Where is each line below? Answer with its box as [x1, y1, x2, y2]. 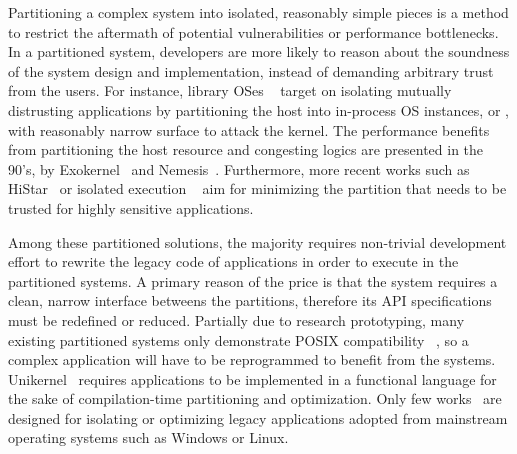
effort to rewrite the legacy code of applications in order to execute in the [8, 251, 459, 272]
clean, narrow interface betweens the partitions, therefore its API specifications [8, 290, 492, 311]
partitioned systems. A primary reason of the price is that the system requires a [8, 270, 498, 291]
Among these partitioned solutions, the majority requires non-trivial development [8, 231, 507, 252]
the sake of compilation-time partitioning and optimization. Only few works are [8, 388, 502, 409]
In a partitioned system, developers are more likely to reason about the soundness [8, 41, 510, 62]
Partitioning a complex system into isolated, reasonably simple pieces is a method [8, 2, 509, 22]
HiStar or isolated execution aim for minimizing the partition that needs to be [8, 178, 507, 199]
